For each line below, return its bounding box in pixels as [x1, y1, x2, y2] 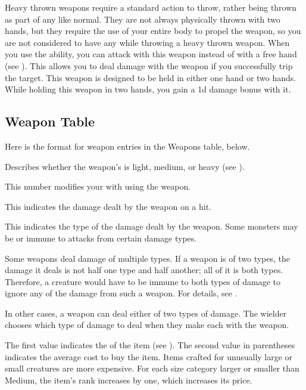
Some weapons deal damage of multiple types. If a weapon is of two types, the [5, 252, 290, 264]
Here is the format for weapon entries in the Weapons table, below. [5, 140, 250, 152]
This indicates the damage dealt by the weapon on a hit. [5, 200, 212, 212]
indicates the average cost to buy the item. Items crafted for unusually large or [5, 350, 293, 363]
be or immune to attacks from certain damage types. [5, 231, 197, 244]
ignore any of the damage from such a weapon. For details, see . [5, 287, 238, 299]
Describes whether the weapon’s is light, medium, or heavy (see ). [5, 160, 245, 172]
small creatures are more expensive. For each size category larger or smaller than [5, 362, 299, 374]
